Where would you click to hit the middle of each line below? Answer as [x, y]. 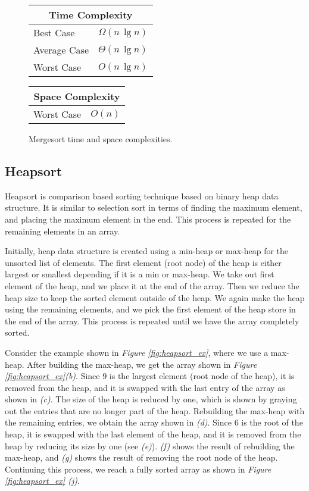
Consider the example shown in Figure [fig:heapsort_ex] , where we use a [137, 352]
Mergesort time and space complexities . [101, 139]
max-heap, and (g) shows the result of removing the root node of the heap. [141, 457]
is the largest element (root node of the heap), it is [202, 376]
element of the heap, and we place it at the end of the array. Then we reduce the [152, 285]
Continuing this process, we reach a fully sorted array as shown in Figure [138, 469]
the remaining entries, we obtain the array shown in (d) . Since [118, 422]
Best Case [54, 32]
